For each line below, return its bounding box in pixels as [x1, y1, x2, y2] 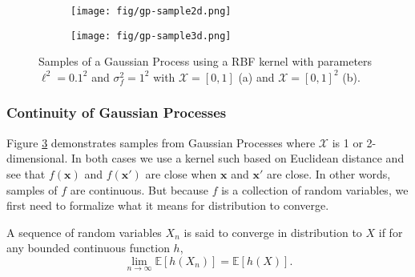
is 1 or [332, 134, 363, 151]
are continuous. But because [70, 181, 209, 198]
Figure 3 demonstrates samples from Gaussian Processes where [6, 134, 316, 151]
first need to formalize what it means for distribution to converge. [6, 197, 329, 214]
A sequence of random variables [6, 223, 162, 240]
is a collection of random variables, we [221, 181, 409, 198]
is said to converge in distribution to [183, 223, 362, 240]
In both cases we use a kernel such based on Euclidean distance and [71, 150, 405, 167]
